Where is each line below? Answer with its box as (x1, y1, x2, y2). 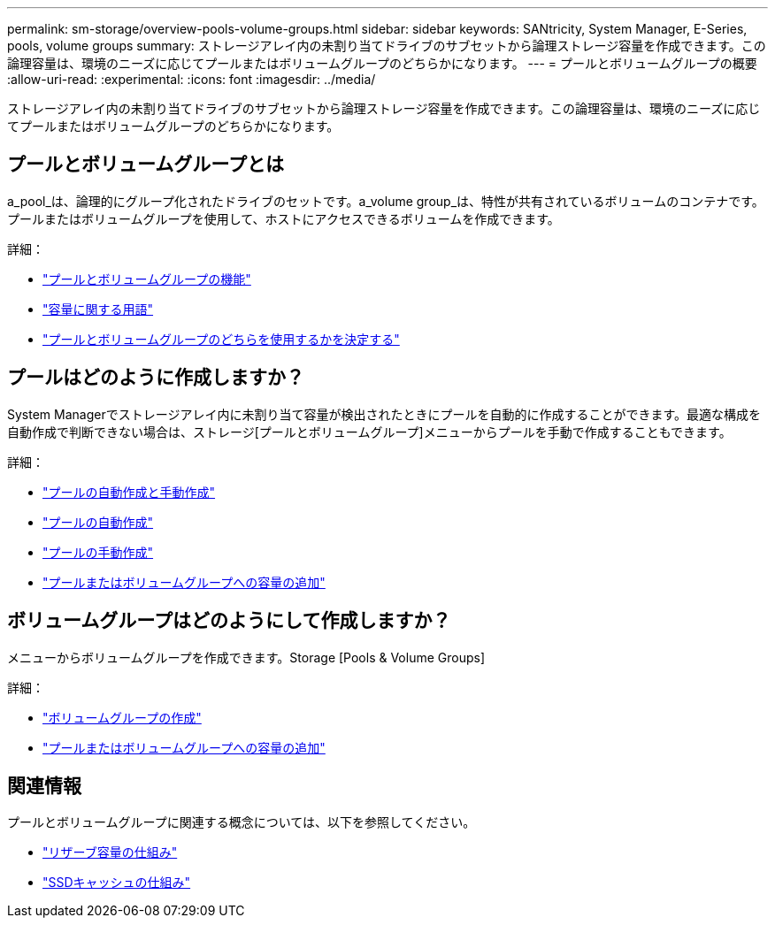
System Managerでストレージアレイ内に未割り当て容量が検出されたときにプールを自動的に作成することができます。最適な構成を (7, 406, 762, 422)
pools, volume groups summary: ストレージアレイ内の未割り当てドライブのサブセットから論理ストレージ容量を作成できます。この (7, 38, 766, 53)
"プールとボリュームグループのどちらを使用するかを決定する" (42, 331, 400, 347)
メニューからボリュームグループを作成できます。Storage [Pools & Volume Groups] (7, 649, 486, 665)
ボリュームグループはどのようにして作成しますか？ (7, 609, 451, 632)
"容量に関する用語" (42, 301, 154, 317)
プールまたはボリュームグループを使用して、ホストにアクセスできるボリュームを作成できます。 (7, 210, 560, 226)
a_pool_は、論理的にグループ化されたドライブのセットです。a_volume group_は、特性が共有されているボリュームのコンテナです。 (7, 193, 764, 209)
